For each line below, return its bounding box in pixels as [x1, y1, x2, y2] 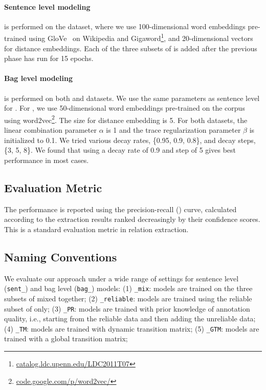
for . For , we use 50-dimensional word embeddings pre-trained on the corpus [4, 102, 245, 113]
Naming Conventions [4, 249, 117, 264]
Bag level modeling [4, 73, 73, 84]
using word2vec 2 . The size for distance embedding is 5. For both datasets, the [4, 113, 248, 125]
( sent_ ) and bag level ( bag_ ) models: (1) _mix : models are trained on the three [4, 283, 253, 294]
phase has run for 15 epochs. [4, 53, 94, 64]
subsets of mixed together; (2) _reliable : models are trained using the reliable [4, 293, 252, 303]
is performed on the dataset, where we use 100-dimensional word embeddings [4, 20, 246, 31]
